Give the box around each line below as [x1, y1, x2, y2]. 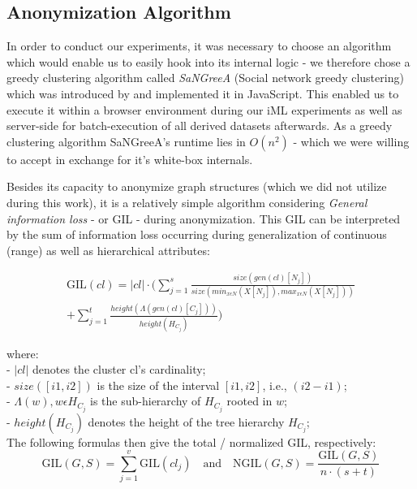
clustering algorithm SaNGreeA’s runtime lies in [6, 132, 246, 149]
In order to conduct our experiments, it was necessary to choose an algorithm [6, 37, 392, 54]
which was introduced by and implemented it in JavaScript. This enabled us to [6, 84, 399, 102]
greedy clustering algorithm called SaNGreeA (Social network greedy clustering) [6, 69, 404, 86]
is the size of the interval [97, 376, 220, 393]
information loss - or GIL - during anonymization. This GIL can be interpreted [6, 210, 401, 227]
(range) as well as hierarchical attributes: [6, 241, 210, 258]
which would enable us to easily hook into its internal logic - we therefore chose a [6, 53, 411, 70]
